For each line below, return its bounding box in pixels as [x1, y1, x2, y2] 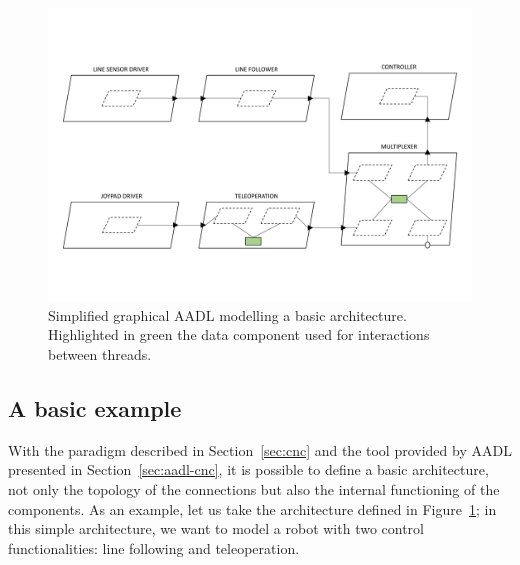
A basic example [8, 392, 182, 423]
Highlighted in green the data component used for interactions [48, 324, 430, 345]
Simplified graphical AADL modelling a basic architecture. [48, 304, 407, 325]
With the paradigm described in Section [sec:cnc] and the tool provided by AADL [8, 439, 512, 460]
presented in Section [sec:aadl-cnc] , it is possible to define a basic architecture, [8, 459, 489, 480]
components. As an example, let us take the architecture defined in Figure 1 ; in [8, 498, 497, 519]
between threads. [48, 343, 152, 364]
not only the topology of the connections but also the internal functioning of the [8, 478, 500, 499]
